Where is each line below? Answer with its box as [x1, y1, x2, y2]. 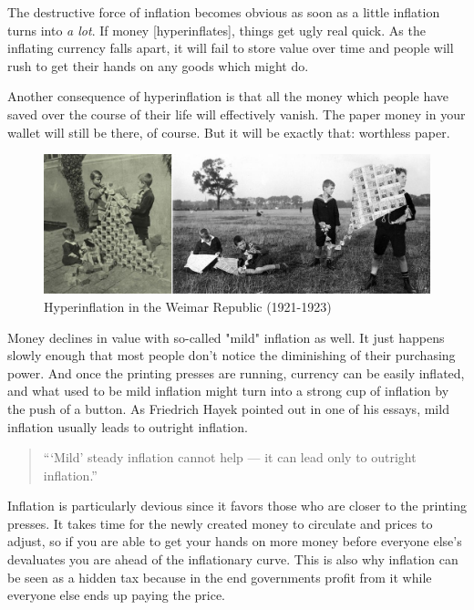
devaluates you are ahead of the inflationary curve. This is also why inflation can [7, 550, 459, 569]
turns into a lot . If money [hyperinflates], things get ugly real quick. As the [7, 20, 426, 39]
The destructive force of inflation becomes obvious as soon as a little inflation [7, 3, 440, 21]
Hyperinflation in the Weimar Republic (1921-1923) [44, 296, 332, 315]
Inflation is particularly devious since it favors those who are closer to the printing [7, 496, 467, 515]
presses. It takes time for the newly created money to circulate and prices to [7, 513, 433, 532]
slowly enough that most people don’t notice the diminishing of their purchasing [7, 346, 456, 365]
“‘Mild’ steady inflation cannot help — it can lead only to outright [43, 448, 417, 467]
